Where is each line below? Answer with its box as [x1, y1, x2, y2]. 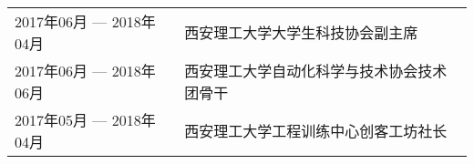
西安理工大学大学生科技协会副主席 [184, 22, 418, 43]
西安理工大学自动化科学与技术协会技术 [184, 60, 448, 81]
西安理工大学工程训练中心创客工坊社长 [184, 120, 448, 141]
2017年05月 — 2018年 [15, 109, 156, 130]
